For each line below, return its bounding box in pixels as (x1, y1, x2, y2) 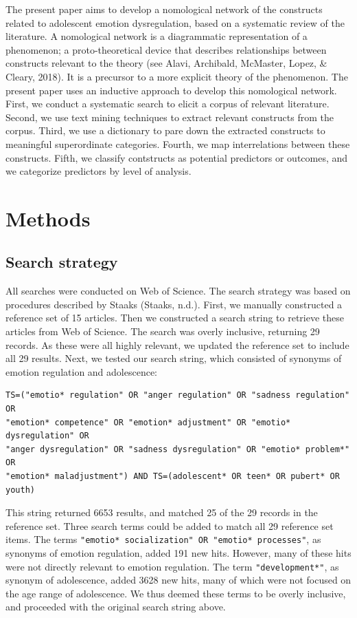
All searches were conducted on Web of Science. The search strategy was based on (5, 284, 351, 298)
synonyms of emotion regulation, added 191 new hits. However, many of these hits (5, 546, 352, 560)
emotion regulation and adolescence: (5, 364, 158, 379)
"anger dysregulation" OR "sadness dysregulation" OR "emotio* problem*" (5, 444, 350, 454)
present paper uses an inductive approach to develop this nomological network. (5, 83, 337, 97)
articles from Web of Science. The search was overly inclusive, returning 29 (5, 324, 320, 339)
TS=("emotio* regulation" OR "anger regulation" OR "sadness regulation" (5, 390, 350, 401)
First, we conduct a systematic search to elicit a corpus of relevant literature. (5, 96, 330, 111)
